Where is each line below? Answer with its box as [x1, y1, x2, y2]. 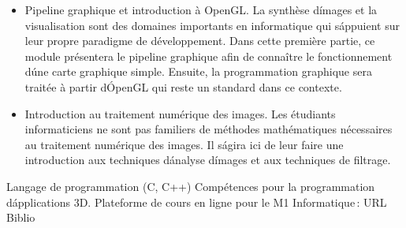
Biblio [6, 209, 35, 226]
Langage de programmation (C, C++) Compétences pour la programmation [6, 178, 375, 194]
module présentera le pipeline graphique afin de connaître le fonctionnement [24, 47, 393, 64]
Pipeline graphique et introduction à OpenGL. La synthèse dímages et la [24, 2, 378, 17]
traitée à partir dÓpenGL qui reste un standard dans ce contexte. [24, 78, 342, 95]
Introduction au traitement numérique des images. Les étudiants [24, 105, 336, 121]
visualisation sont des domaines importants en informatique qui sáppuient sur [24, 17, 400, 33]
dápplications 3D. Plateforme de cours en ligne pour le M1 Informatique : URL [6, 193, 387, 210]
